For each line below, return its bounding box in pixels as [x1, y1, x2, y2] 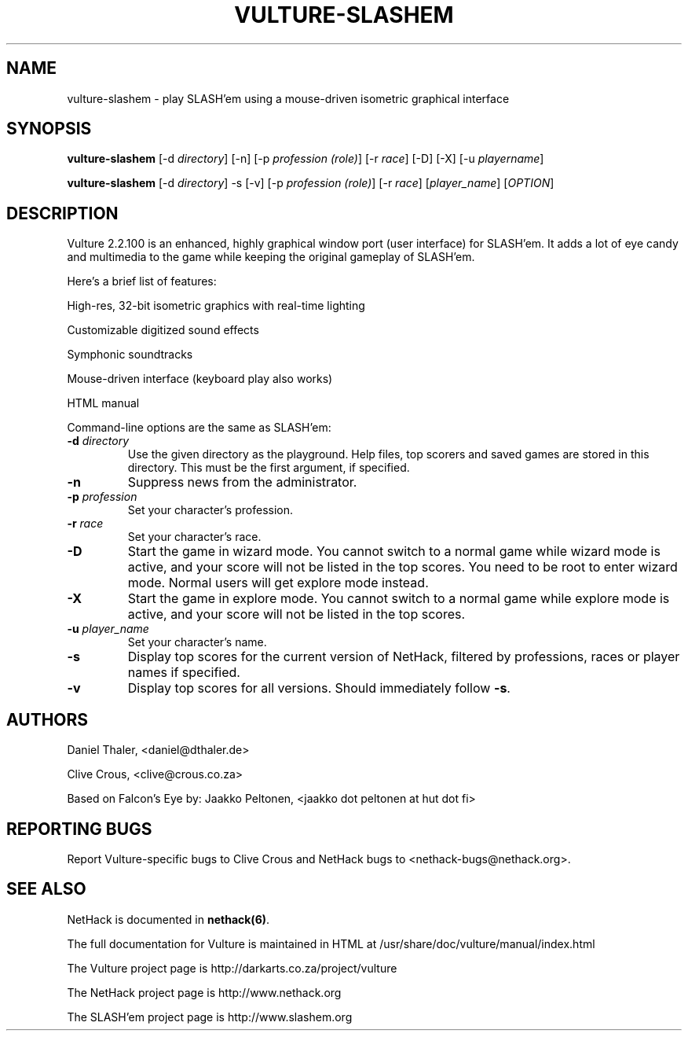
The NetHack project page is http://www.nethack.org [67, 985, 342, 999]
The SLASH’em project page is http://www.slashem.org [67, 1009, 353, 1024]
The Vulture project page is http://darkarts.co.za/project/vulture [67, 961, 397, 975]
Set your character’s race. [127, 530, 262, 544]
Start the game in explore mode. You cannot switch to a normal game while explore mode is [127, 590, 670, 607]
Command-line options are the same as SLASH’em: [67, 421, 331, 435]
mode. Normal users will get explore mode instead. [127, 575, 429, 591]
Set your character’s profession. [127, 503, 294, 517]
